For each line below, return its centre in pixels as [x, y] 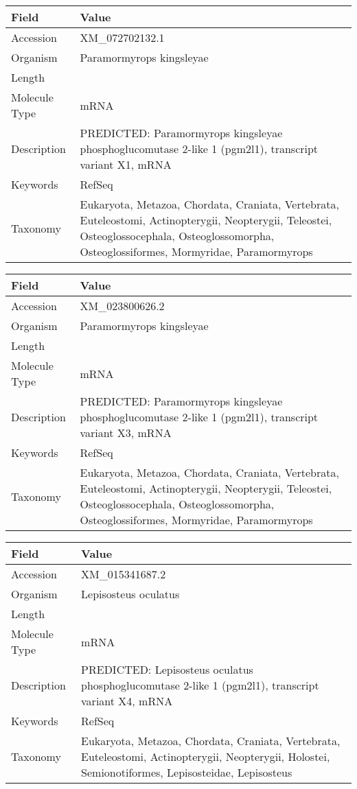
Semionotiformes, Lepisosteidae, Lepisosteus [187, 772]
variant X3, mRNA [126, 433]
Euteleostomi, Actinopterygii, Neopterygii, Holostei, [206, 756]
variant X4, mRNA [127, 701]
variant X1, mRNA [126, 164]
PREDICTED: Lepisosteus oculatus [167, 669]
